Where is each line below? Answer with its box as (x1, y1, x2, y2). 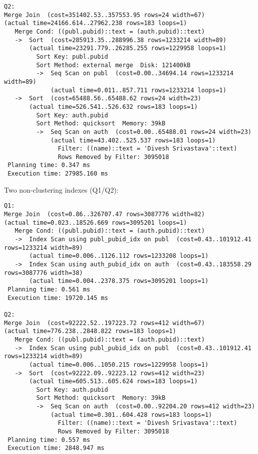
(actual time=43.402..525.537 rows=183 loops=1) (51, 136, 216, 144)
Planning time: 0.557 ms (8, 436, 90, 443)
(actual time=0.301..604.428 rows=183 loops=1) (51, 411, 212, 418)
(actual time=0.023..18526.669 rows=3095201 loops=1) (4, 219, 187, 226)
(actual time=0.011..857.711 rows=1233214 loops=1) (51, 86, 226, 94)
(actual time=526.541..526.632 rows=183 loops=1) (29, 103, 198, 110)
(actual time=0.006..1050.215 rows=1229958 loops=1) (29, 361, 209, 368)
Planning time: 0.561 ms (8, 285, 90, 293)
